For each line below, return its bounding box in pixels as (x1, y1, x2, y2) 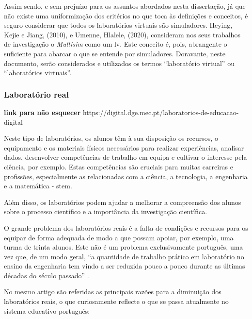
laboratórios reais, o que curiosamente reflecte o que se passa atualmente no (4, 296, 229, 306)
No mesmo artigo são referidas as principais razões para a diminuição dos (4, 286, 221, 297)
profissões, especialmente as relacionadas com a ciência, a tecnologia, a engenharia (4, 171, 248, 181)
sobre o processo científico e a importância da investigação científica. (4, 206, 207, 217)
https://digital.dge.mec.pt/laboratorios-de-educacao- (82, 107, 239, 117)
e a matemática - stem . (4, 181, 72, 191)
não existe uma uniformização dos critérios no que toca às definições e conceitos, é (4, 10, 248, 20)
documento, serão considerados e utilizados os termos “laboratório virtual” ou (4, 58, 235, 68)
